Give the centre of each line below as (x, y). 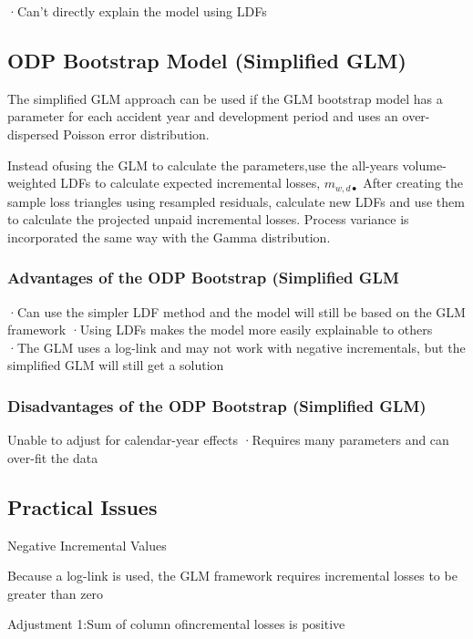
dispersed (33, 134)
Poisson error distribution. (136, 134)
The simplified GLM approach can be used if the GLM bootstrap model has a (225, 98)
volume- (424, 165)
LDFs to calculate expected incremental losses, (190, 183)
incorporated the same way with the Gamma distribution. (169, 237)
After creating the (413, 183)
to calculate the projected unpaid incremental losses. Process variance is (208, 219)
